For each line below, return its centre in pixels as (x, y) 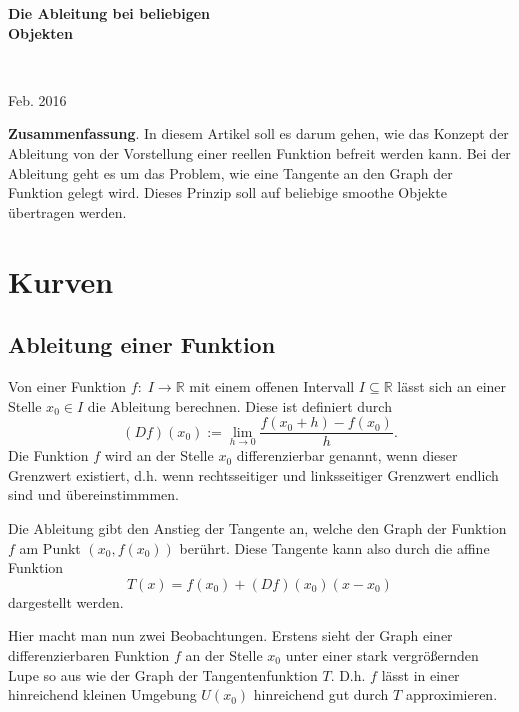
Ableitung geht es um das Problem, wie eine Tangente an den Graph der (230, 172)
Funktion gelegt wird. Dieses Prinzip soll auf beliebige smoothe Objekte (227, 192)
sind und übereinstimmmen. (93, 494)
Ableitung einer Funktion (142, 344)
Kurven (61, 280)
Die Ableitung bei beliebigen (109, 13)
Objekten (40, 32)
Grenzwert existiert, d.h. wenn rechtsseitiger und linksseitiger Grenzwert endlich (253, 474)
